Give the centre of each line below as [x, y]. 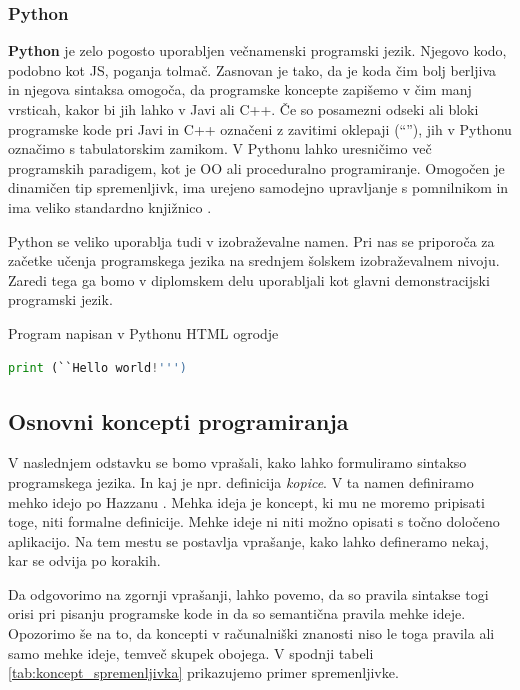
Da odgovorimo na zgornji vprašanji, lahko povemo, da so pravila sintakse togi [248, 593]
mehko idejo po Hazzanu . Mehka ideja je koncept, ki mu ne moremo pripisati [246, 501]
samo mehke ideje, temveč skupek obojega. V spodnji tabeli [191, 652]
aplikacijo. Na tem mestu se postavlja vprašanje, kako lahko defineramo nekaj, [248, 540]
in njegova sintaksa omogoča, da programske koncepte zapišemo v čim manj [240, 89]
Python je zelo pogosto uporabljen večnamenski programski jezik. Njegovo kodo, [257, 50]
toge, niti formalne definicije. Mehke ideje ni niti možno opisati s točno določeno [254, 521]
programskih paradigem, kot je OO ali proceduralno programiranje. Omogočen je [256, 167]
